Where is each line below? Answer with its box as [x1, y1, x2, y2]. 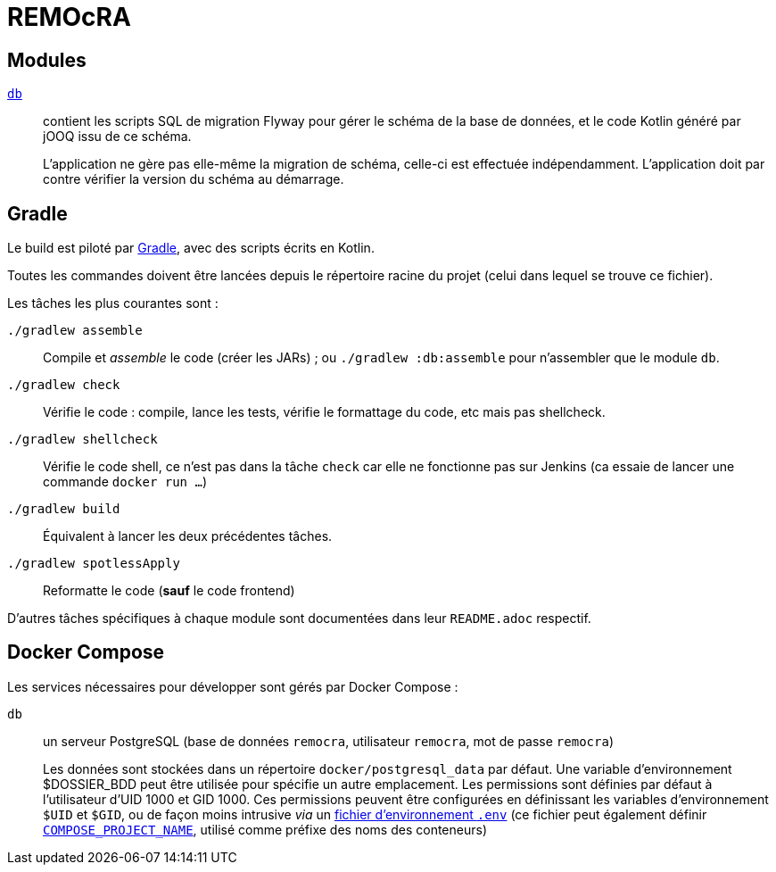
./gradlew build [7, 502, 120, 517]
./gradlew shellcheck [7, 432, 158, 447]
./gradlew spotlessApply [7, 556, 180, 571]
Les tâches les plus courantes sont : [7, 295, 219, 311]
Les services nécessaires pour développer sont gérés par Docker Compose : [7, 678, 458, 694]
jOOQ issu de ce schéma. [43, 129, 192, 145]
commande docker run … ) [43, 474, 207, 490]
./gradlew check [7, 378, 120, 393]
